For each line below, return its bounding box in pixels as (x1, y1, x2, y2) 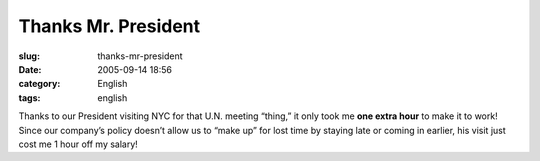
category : (18, 78, 61, 90)
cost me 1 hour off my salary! (18, 138, 139, 150)
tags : (18, 91, 41, 104)
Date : (18, 63, 42, 75)
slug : (18, 50, 40, 62)
